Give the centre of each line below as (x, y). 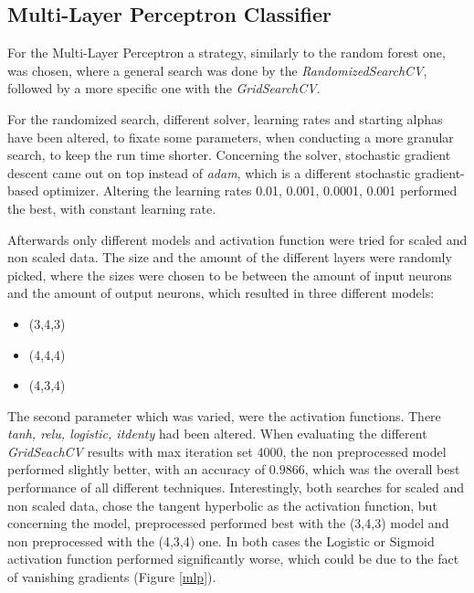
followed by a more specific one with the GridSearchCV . (164, 88)
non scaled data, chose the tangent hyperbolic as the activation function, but (222, 505)
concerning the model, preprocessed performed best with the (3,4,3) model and (228, 523)
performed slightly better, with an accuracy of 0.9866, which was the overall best (234, 469)
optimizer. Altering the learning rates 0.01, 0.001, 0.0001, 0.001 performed (250, 191)
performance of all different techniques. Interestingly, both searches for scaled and (236, 487)
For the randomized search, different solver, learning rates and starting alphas (225, 118)
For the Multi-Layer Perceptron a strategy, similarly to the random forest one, (226, 53)
